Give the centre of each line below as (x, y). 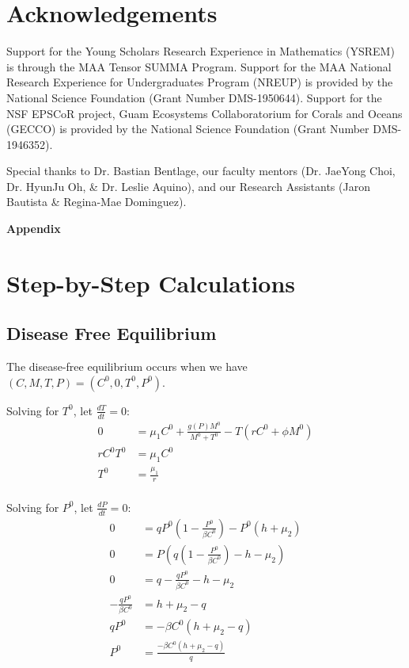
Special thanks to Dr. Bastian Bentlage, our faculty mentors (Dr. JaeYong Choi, (201, 171)
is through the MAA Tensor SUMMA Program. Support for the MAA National (199, 66)
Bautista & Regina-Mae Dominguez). (97, 202)
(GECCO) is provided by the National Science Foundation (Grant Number (188, 129)
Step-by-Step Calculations (151, 282)
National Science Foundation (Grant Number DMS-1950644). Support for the (194, 97)
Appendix (34, 229)
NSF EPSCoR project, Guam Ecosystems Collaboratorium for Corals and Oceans (204, 113)
